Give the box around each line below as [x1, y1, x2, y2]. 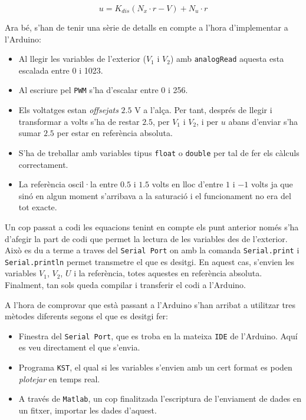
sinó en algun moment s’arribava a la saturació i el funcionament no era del [18, 189, 291, 201]
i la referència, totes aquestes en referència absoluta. [74, 267, 262, 279]
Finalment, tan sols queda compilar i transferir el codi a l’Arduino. [5, 279, 246, 290]
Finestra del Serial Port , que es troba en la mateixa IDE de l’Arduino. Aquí [18, 329, 298, 342]
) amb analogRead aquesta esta [170, 52, 284, 65]
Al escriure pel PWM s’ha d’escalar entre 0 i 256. [18, 84, 188, 96]
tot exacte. [18, 201, 57, 213]
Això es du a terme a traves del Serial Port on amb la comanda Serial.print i [5, 244, 300, 256]
